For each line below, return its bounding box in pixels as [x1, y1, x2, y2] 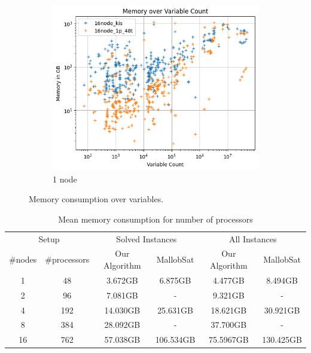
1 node [53, 172, 77, 185]
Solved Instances [116, 232, 177, 245]
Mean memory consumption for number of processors [58, 212, 253, 225]
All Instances [228, 232, 277, 245]
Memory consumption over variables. [29, 193, 164, 205]
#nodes [9, 253, 37, 266]
